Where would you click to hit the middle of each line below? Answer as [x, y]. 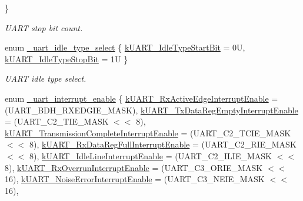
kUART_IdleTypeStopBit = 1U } [66, 58]
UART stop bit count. [44, 27]
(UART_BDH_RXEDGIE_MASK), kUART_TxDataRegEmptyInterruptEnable [151, 110]
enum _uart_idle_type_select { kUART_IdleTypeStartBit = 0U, [125, 47]
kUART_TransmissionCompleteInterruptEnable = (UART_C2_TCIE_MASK [148, 133]
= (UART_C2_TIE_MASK [57, 121]
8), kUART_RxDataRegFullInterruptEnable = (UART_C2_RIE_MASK [163, 144]
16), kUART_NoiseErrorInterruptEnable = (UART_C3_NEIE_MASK [135, 179]
